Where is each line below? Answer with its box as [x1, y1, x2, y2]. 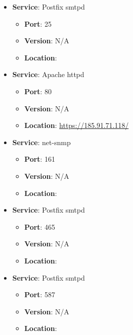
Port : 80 [24, 86, 52, 96]
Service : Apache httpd [12, 69, 84, 80]
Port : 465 [24, 221, 55, 232]
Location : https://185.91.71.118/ [24, 120, 129, 130]
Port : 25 [24, 18, 52, 29]
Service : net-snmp [12, 137, 71, 147]
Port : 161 [24, 154, 55, 164]
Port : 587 [24, 289, 55, 300]
